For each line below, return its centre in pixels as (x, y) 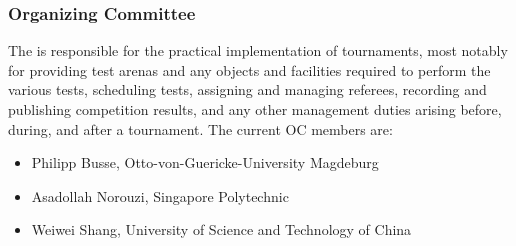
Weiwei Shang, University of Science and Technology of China (221, 229)
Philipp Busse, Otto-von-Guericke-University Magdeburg (205, 162)
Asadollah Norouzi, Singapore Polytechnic (160, 195)
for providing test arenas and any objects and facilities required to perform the (249, 69)
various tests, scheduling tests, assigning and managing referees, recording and (247, 89)
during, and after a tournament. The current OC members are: (200, 128)
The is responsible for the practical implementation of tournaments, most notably (258, 50)
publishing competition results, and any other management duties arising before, (255, 109)
